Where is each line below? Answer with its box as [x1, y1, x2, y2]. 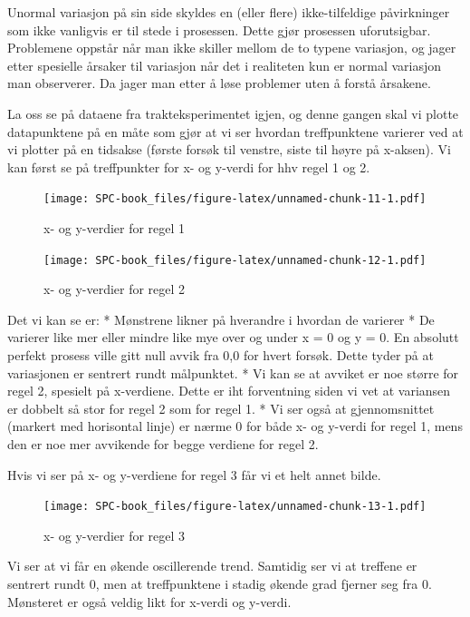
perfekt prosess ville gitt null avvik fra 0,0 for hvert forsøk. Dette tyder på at [7, 346, 434, 365]
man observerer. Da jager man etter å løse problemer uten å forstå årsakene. [7, 73, 431, 93]
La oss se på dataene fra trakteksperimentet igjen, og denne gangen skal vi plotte [7, 103, 459, 122]
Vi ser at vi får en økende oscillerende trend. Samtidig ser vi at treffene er [7, 556, 417, 575]
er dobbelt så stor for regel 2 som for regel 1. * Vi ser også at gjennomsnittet [7, 398, 435, 417]
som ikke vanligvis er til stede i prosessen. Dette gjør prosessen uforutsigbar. [7, 20, 431, 39]
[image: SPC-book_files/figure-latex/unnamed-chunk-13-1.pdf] [43, 500, 427, 514]
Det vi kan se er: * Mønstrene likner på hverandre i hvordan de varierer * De [7, 309, 435, 328]
